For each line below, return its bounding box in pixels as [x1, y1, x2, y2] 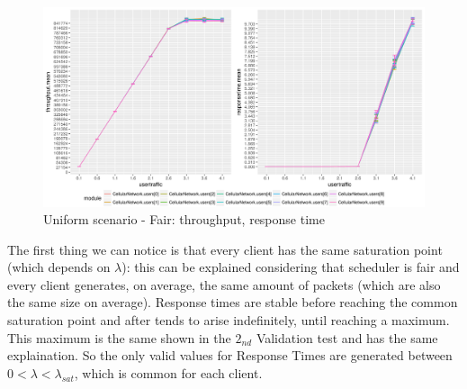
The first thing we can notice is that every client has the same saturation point [7, 240, 443, 258]
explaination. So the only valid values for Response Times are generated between [7, 346, 453, 365]
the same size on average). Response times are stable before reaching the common [7, 293, 458, 312]
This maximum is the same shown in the [7, 328, 231, 347]
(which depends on [7, 258, 111, 276]
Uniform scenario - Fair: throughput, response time [43, 210, 325, 229]
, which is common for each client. [74, 363, 263, 382]
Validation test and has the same [256, 328, 438, 347]
